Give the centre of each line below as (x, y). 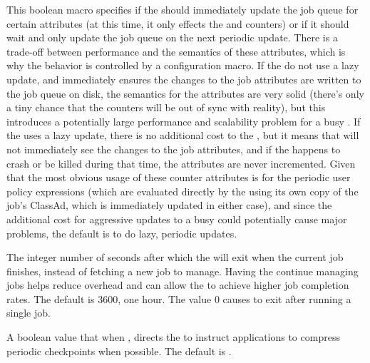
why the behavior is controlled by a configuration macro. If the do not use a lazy (183, 65)
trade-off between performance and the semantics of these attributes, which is (176, 51)
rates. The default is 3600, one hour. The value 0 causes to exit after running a (179, 298)
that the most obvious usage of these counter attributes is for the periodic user (179, 177)
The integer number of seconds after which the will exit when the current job (175, 257)
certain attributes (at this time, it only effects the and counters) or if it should (178, 23)
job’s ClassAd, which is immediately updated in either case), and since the (169, 205)
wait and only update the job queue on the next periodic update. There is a (172, 37)
